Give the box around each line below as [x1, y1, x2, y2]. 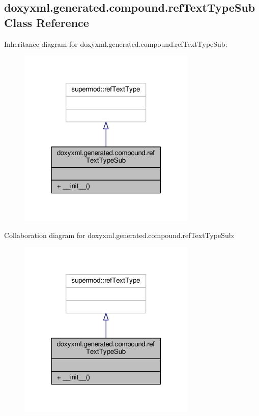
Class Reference [4, 14, 89, 30]
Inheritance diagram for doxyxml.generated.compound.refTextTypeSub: [4, 38, 227, 49]
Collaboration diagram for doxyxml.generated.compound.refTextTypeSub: [4, 229, 235, 240]
